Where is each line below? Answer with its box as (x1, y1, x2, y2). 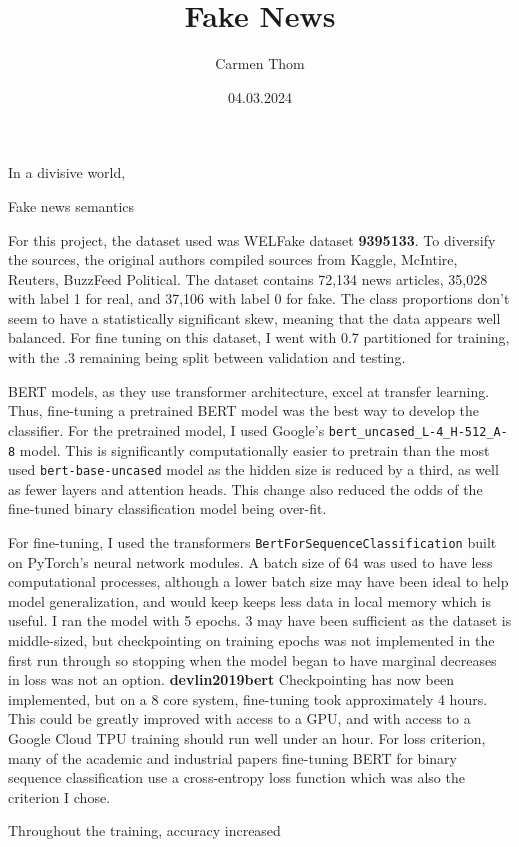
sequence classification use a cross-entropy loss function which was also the (8, 767, 465, 788)
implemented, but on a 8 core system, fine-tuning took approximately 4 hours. (8, 688, 488, 709)
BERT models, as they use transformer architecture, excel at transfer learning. (8, 380, 490, 401)
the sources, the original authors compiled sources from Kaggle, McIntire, (8, 249, 458, 270)
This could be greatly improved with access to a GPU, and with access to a (8, 708, 471, 729)
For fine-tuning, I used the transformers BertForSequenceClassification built (8, 532, 497, 552)
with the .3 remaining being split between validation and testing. (8, 347, 406, 368)
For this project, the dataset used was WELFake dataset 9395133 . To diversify (8, 229, 496, 250)
